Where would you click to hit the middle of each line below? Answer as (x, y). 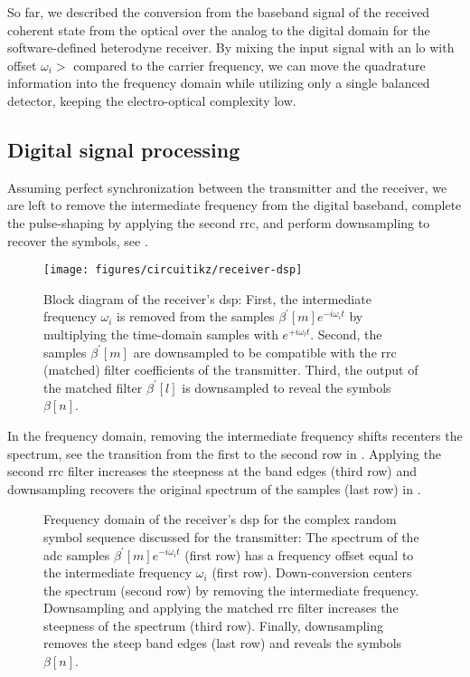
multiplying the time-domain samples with (161, 334)
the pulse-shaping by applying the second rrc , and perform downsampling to (219, 222)
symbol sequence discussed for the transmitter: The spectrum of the (231, 536)
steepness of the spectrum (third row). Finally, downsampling (213, 625)
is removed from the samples (195, 316)
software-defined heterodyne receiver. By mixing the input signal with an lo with (231, 48)
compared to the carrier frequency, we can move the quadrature (249, 65)
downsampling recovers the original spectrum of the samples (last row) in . (214, 488)
